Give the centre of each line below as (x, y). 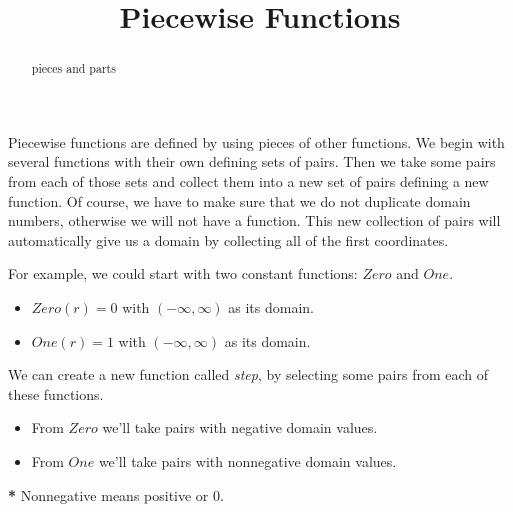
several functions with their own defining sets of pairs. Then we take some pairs (252, 161)
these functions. (56, 393)
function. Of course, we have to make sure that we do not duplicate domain (239, 200)
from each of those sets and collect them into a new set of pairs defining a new (248, 181)
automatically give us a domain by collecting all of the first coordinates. (228, 239)
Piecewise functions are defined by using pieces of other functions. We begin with (256, 141)
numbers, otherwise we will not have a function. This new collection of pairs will (254, 220)
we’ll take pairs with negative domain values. (240, 427)
